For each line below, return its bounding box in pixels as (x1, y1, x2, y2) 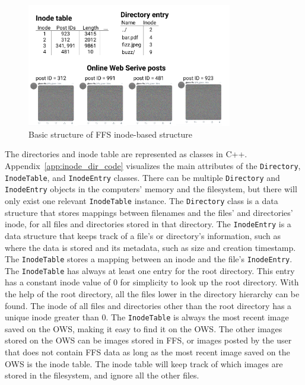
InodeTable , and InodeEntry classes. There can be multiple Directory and (5, 171, 280, 183)
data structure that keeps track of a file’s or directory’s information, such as (5, 229, 281, 241)
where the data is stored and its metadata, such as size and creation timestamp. (5, 241, 296, 253)
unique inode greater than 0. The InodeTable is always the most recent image (5, 311, 289, 323)
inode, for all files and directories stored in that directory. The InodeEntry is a (5, 218, 291, 230)
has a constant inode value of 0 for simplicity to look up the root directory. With (5, 276, 299, 288)
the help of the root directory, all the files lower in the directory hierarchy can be (5, 288, 300, 300)
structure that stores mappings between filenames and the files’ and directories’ (5, 206, 293, 218)
